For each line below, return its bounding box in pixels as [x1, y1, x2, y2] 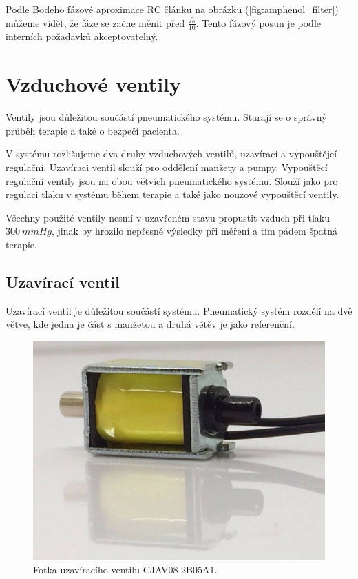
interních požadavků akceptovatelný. [6, 29, 158, 43]
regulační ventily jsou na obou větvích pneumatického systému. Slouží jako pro [6, 173, 338, 188]
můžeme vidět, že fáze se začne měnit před [6, 15, 185, 30]
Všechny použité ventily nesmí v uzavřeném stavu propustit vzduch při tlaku [6, 210, 330, 224]
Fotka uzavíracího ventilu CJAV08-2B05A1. [33, 562, 218, 576]
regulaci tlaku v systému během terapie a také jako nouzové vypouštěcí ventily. [6, 187, 339, 202]
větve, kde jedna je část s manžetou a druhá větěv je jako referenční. [6, 317, 295, 331]
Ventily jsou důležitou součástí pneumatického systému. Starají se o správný [6, 110, 327, 124]
